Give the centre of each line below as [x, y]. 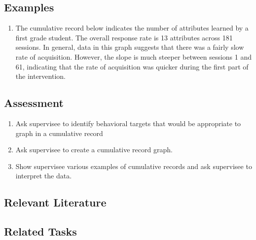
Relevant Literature [55, 202]
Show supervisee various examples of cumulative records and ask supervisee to [134, 166]
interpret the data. [44, 176]
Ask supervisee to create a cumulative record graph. [94, 150]
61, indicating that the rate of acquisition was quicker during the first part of [132, 66]
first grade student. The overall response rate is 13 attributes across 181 [124, 37]
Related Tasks [40, 231]
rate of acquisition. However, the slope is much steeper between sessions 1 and [134, 56]
